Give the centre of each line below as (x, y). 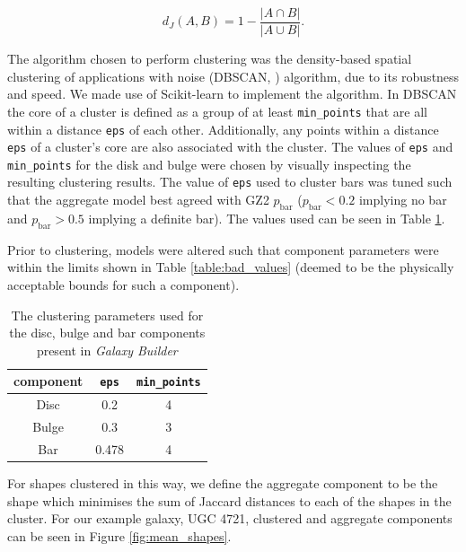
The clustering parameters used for (107, 315)
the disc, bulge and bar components (107, 333)
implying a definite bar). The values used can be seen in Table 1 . (267, 218)
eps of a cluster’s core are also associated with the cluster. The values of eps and (230, 147)
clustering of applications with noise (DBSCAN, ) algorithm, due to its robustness (233, 76)
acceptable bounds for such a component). (123, 284)
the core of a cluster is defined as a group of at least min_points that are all (217, 111)
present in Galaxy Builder (107, 350)
